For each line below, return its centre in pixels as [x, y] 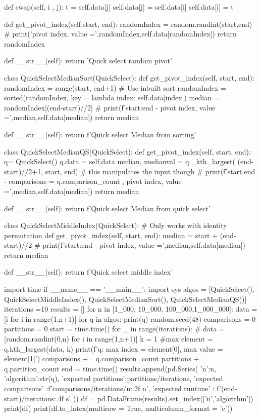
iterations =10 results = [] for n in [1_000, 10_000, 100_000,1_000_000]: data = [131, 309]
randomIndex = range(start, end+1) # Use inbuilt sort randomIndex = [115, 87]
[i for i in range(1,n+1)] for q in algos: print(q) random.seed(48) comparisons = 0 [130, 318]
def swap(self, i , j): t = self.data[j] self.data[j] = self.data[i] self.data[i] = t [119, 7]
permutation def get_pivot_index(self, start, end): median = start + [111, 235]
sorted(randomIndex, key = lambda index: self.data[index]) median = [112, 98]
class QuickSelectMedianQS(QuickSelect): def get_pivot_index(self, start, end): [127, 151]
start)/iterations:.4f [34, 398]
